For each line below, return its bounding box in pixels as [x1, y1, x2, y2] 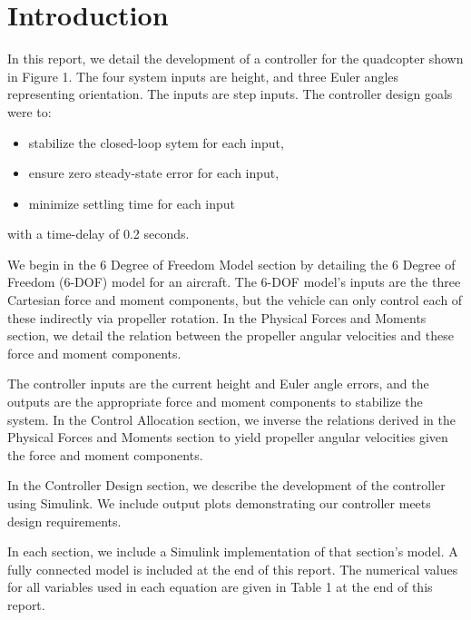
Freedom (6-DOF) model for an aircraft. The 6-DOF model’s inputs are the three [7, 272, 461, 291]
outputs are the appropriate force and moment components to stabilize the [7, 392, 423, 411]
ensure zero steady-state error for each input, [28, 163, 280, 182]
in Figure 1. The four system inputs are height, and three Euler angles [7, 66, 399, 85]
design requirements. [7, 511, 122, 530]
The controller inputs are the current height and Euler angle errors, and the [7, 374, 429, 393]
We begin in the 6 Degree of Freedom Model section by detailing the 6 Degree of [7, 254, 456, 273]
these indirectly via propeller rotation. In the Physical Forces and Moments [7, 308, 427, 327]
